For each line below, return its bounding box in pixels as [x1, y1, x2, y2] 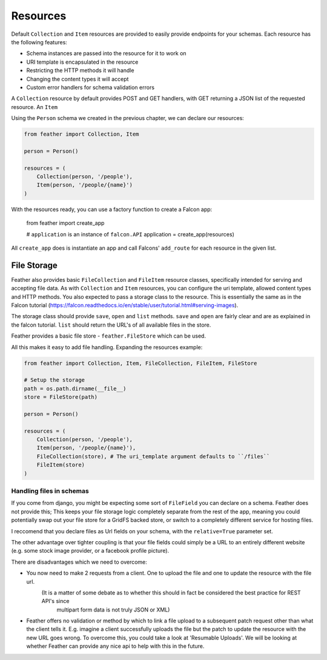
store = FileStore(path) [24, 394, 98, 401]
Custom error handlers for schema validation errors [26, 84, 154, 91]
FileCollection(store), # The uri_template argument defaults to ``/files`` [36, 453, 270, 460]
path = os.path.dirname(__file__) [24, 385, 127, 392]
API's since [41, 598, 70, 605]
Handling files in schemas [11, 487, 89, 495]
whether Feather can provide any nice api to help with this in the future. [26, 642, 205, 650]
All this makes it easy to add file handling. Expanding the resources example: [11, 343, 203, 351]
